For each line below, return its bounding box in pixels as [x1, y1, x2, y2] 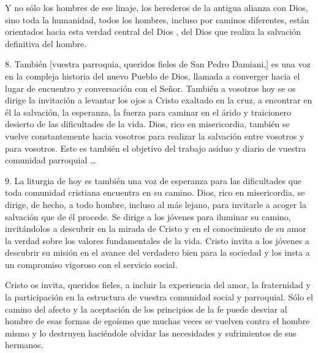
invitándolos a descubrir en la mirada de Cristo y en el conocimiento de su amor [5, 222, 306, 235]
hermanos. [5, 338, 44, 351]
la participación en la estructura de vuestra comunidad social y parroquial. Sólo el [5, 291, 313, 303]
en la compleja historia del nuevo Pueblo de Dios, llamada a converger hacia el [5, 69, 300, 82]
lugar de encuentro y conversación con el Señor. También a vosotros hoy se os [5, 81, 296, 94]
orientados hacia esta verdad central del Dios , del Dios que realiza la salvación [5, 25, 301, 38]
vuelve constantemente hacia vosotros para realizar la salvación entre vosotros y [5, 129, 305, 142]
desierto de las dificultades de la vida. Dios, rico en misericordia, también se [5, 117, 290, 130]
